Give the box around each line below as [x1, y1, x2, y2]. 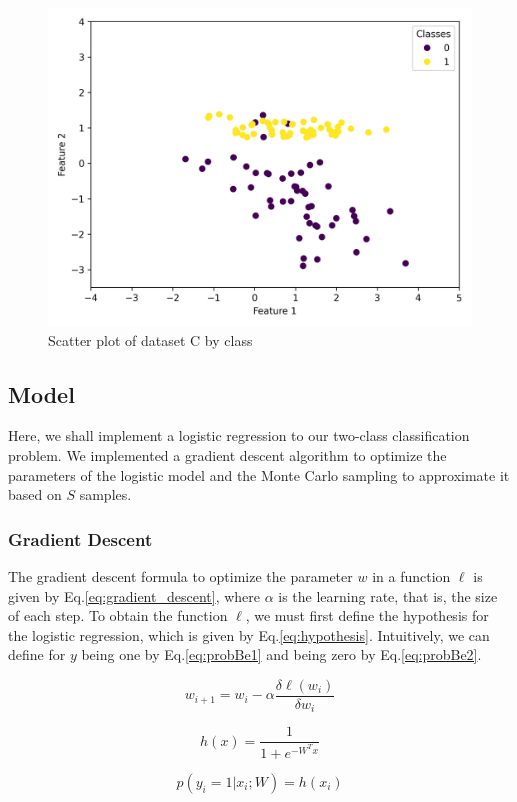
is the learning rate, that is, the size [278, 585, 498, 606]
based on [8, 484, 62, 505]
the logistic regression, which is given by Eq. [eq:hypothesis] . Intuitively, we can [8, 624, 490, 645]
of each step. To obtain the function [8, 605, 228, 626]
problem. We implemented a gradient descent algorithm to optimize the [8, 444, 447, 465]
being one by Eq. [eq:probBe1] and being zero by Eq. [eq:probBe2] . [81, 644, 482, 665]
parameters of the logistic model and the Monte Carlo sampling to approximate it [8, 464, 510, 485]
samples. [79, 484, 132, 505]
